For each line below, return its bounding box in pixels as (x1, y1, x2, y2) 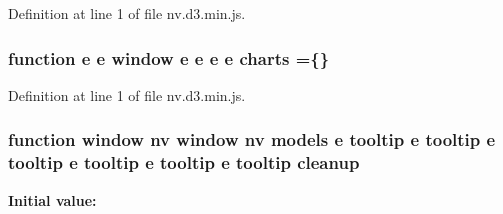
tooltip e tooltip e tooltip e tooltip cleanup (8, 150, 360, 175)
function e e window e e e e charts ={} (8, 45, 330, 70)
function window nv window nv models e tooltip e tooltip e (8, 127, 496, 152)
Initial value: (8, 189, 97, 210)
